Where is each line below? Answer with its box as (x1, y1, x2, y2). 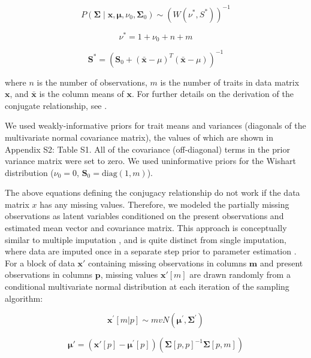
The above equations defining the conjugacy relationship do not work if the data (5, 186, 300, 199)
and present (259, 256, 303, 269)
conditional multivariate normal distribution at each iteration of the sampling (5, 280, 289, 293)
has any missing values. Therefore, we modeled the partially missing (40, 198, 289, 210)
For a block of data (5, 256, 75, 269)
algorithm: (5, 292, 43, 304)
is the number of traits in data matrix (160, 75, 300, 88)
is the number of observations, (37, 75, 147, 88)
